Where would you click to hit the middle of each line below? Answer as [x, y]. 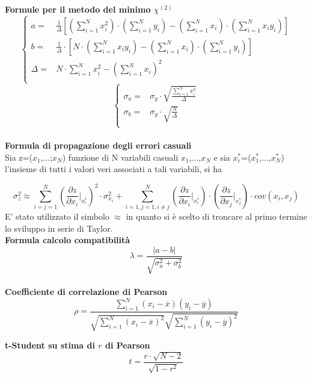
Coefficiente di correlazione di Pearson [86, 291]
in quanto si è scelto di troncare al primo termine [217, 216]
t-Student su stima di [50, 345]
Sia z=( [19, 157]
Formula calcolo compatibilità [68, 240]
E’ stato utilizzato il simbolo [57, 216]
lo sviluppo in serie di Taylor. [59, 228]
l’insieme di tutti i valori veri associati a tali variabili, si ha [113, 169]
